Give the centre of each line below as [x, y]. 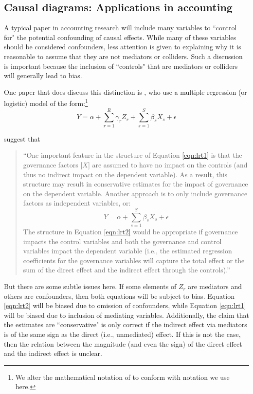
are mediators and [215, 286]
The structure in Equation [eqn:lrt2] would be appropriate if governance [130, 232]
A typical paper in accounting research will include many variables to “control [120, 28]
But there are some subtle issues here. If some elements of [90, 286]
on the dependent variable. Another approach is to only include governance [135, 193]
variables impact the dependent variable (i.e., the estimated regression [127, 251]
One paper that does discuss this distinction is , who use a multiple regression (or [126, 92]
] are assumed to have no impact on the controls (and [168, 164]
